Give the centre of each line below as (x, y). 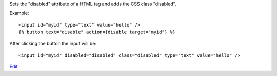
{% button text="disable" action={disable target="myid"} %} (97, 32)
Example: (19, 13)
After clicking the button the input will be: (53, 43)
